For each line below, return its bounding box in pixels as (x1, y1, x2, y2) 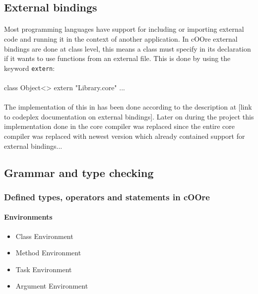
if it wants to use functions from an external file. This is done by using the (4, 53, 231, 63)
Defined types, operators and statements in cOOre (4, 190, 210, 203)
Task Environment (15, 264, 72, 274)
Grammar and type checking (4, 165, 154, 180)
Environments (4, 212, 53, 222)
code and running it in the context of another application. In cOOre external (4, 33, 238, 44)
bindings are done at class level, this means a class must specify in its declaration (4, 43, 251, 54)
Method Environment (15, 247, 81, 258)
